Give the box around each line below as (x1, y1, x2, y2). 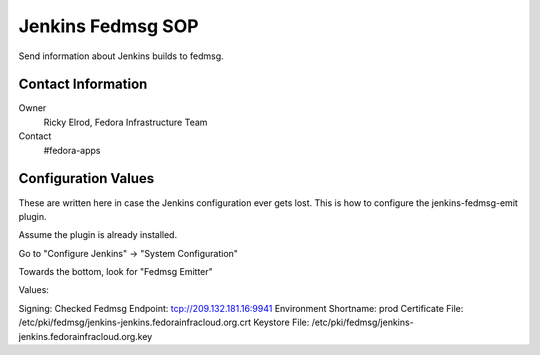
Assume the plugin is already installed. (18, 229, 178, 241)
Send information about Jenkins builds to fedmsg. (18, 50, 224, 62)
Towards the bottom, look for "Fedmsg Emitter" (18, 266, 214, 278)
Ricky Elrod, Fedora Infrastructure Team (43, 116, 208, 128)
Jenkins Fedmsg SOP (18, 15, 199, 37)
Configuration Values (18, 170, 155, 187)
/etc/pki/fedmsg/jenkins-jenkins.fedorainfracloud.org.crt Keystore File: (18, 316, 310, 329)
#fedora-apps (43, 144, 101, 156)
